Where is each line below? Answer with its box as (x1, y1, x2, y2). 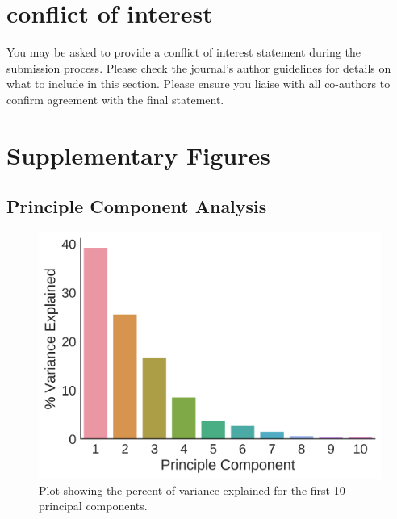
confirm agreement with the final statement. (6, 90, 224, 107)
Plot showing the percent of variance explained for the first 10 (39, 481, 345, 498)
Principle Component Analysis (6, 194, 267, 219)
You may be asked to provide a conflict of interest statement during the (6, 44, 361, 61)
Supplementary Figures (6, 138, 270, 171)
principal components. (39, 497, 148, 514)
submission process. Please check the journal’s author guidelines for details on (6, 59, 391, 76)
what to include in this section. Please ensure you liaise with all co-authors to (6, 75, 391, 92)
